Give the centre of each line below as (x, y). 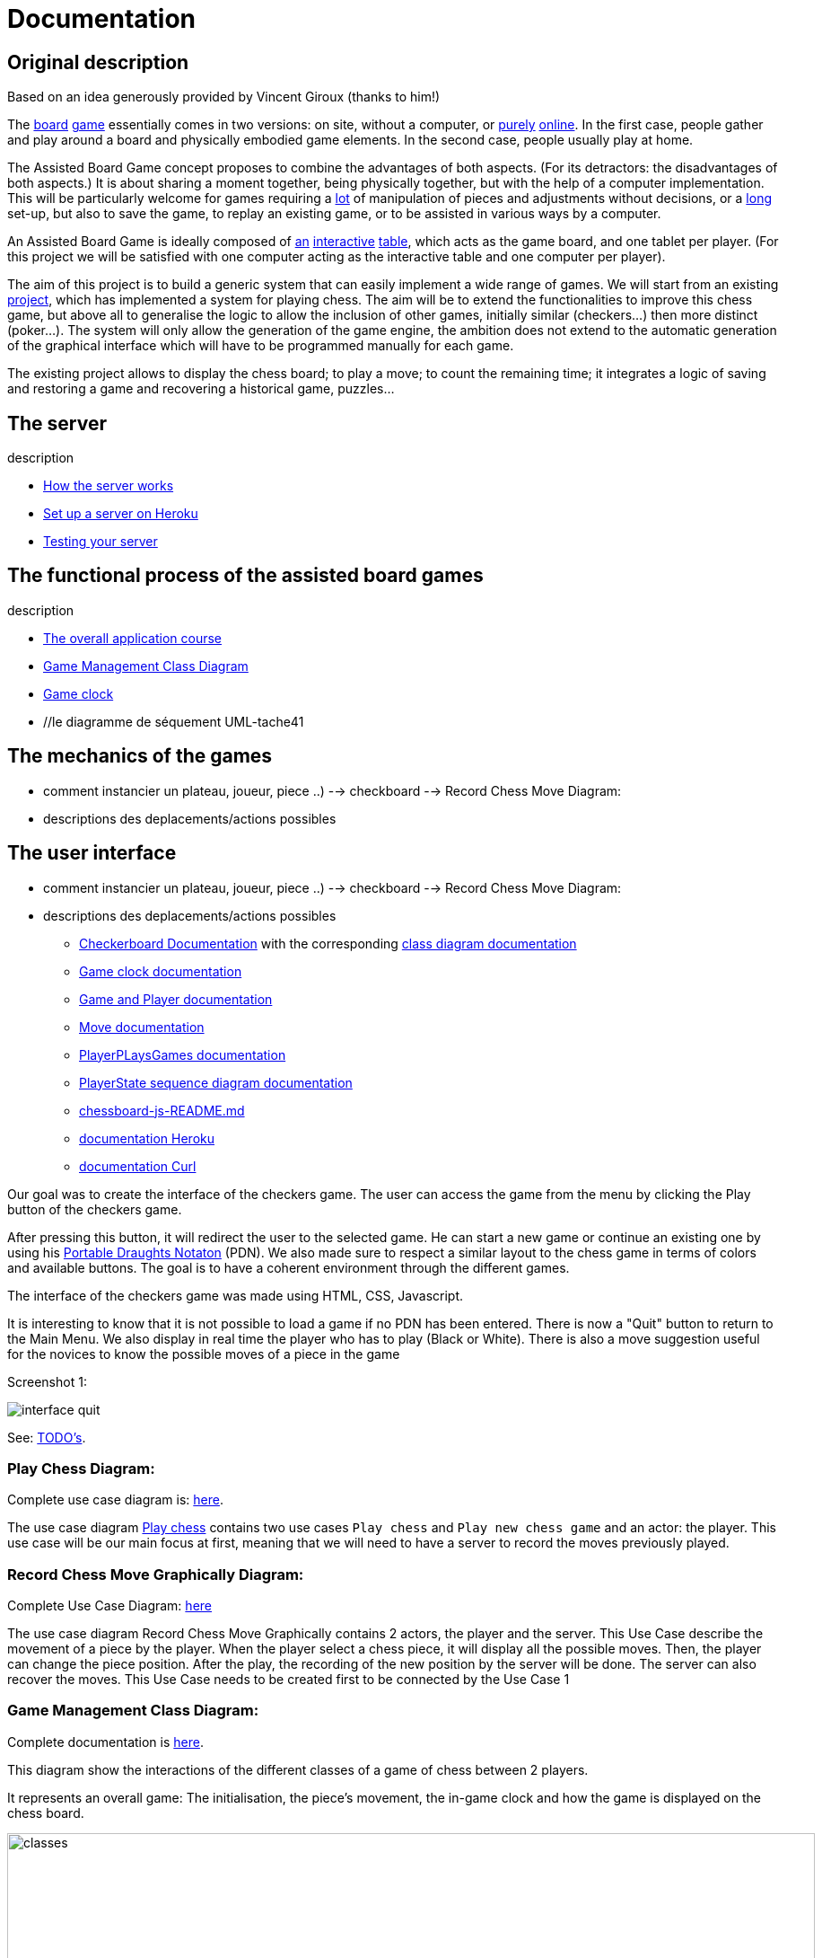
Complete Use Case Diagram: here (109, 1606)
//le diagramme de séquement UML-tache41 (174, 721)
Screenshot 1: (47, 1381)
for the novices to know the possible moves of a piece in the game (204, 1354)
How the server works (109, 486)
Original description (98, 62)
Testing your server (101, 542)
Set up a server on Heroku (121, 514)
